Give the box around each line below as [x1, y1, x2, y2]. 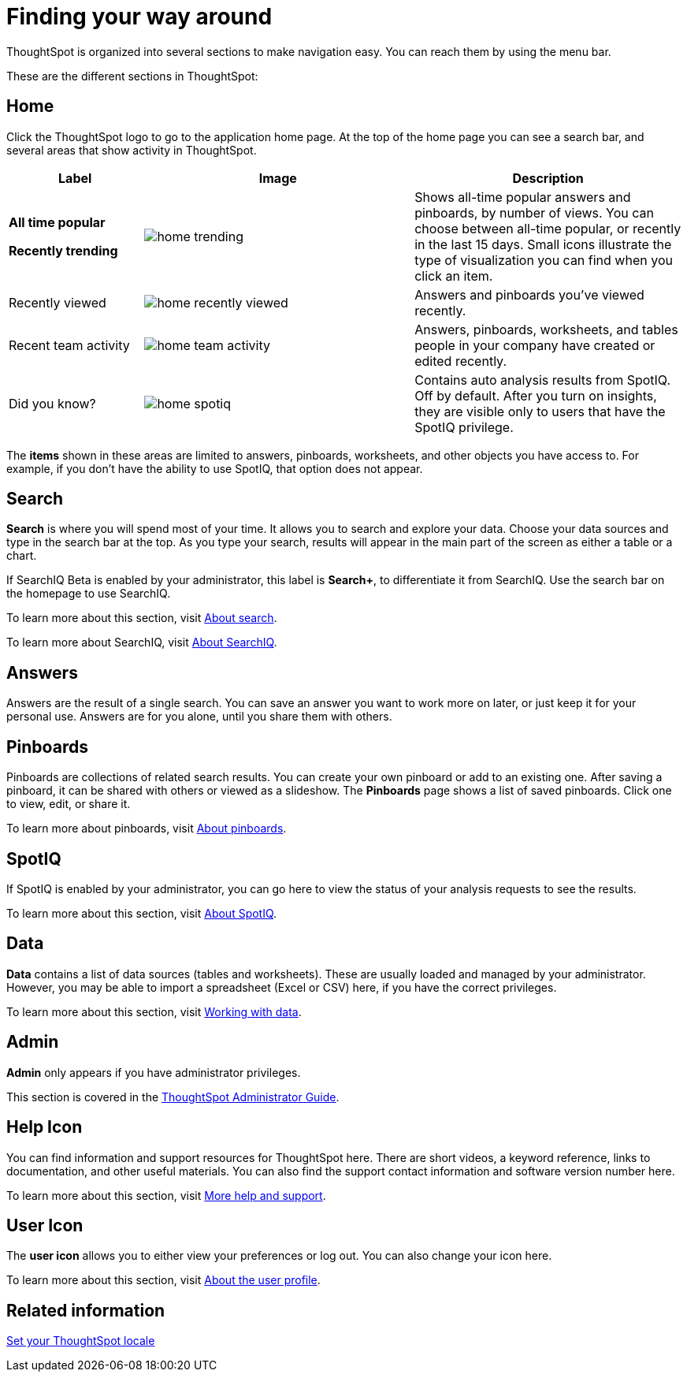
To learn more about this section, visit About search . [6, 611, 277, 625]
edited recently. [414, 352, 507, 369]
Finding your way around [6, 3, 273, 30]
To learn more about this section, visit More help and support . [6, 1188, 326, 1202]
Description [512, 169, 584, 186]
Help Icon [6, 1117, 83, 1138]
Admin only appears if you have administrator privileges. [6, 1065, 301, 1079]
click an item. [414, 267, 493, 284]
